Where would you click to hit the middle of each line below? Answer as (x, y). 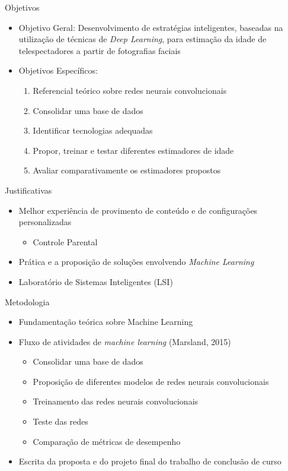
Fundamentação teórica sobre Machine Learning (106, 322)
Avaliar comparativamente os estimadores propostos (127, 170)
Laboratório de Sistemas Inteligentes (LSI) (96, 281)
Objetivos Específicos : (58, 70)
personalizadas (45, 222)
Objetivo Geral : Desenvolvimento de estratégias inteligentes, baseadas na (151, 27)
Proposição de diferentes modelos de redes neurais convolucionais (151, 381)
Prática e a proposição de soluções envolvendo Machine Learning (136, 262)
